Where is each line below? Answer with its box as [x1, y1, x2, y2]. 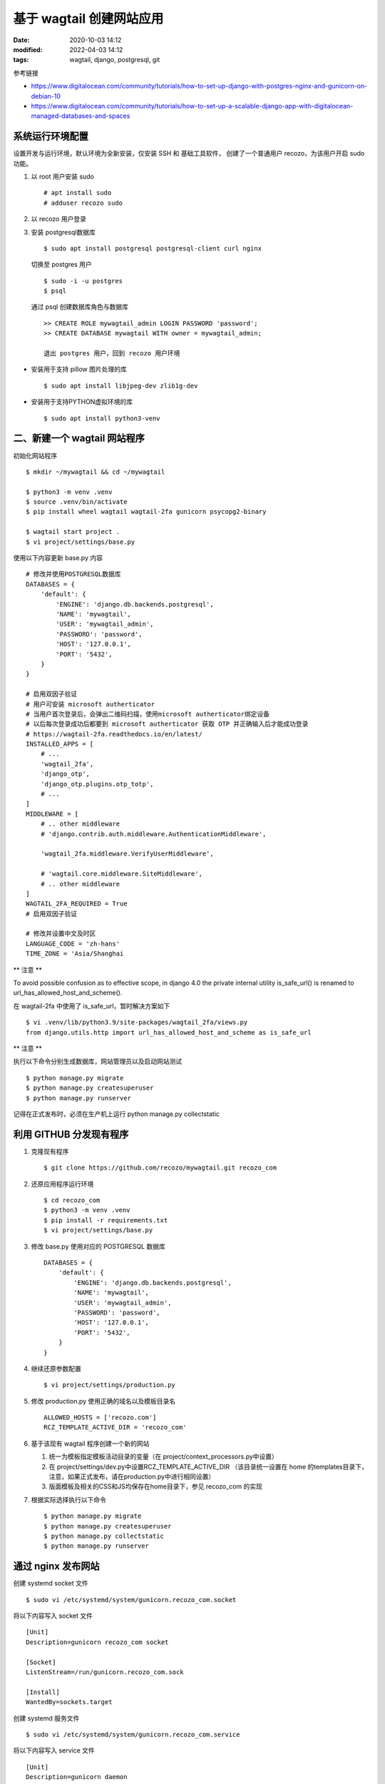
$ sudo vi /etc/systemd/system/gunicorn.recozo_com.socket [26, 1596, 237, 1603]
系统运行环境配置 [13, 131, 88, 143]
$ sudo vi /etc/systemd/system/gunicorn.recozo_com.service [26, 1730, 240, 1738]
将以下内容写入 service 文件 [13, 1746, 96, 1755]
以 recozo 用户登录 [31, 215, 87, 223]
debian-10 [31, 91, 61, 100]
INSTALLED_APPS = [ [26, 740, 94, 749]
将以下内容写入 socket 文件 [13, 1611, 93, 1620]
